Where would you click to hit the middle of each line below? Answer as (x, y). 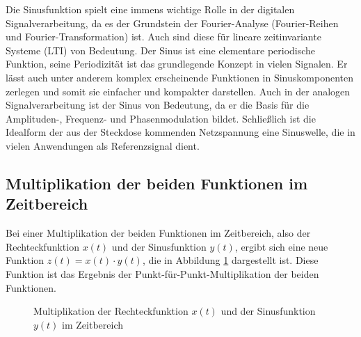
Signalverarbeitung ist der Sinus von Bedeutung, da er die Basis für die (158, 105)
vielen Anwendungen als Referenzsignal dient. (103, 145)
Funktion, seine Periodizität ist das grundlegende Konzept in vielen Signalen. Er (177, 64)
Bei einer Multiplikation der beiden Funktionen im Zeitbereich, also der (158, 233)
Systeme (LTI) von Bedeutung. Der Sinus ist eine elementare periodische (161, 50)
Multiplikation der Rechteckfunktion (111, 311)
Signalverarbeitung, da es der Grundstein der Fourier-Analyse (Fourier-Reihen (172, 23)
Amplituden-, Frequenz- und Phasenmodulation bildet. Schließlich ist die (161, 118)
